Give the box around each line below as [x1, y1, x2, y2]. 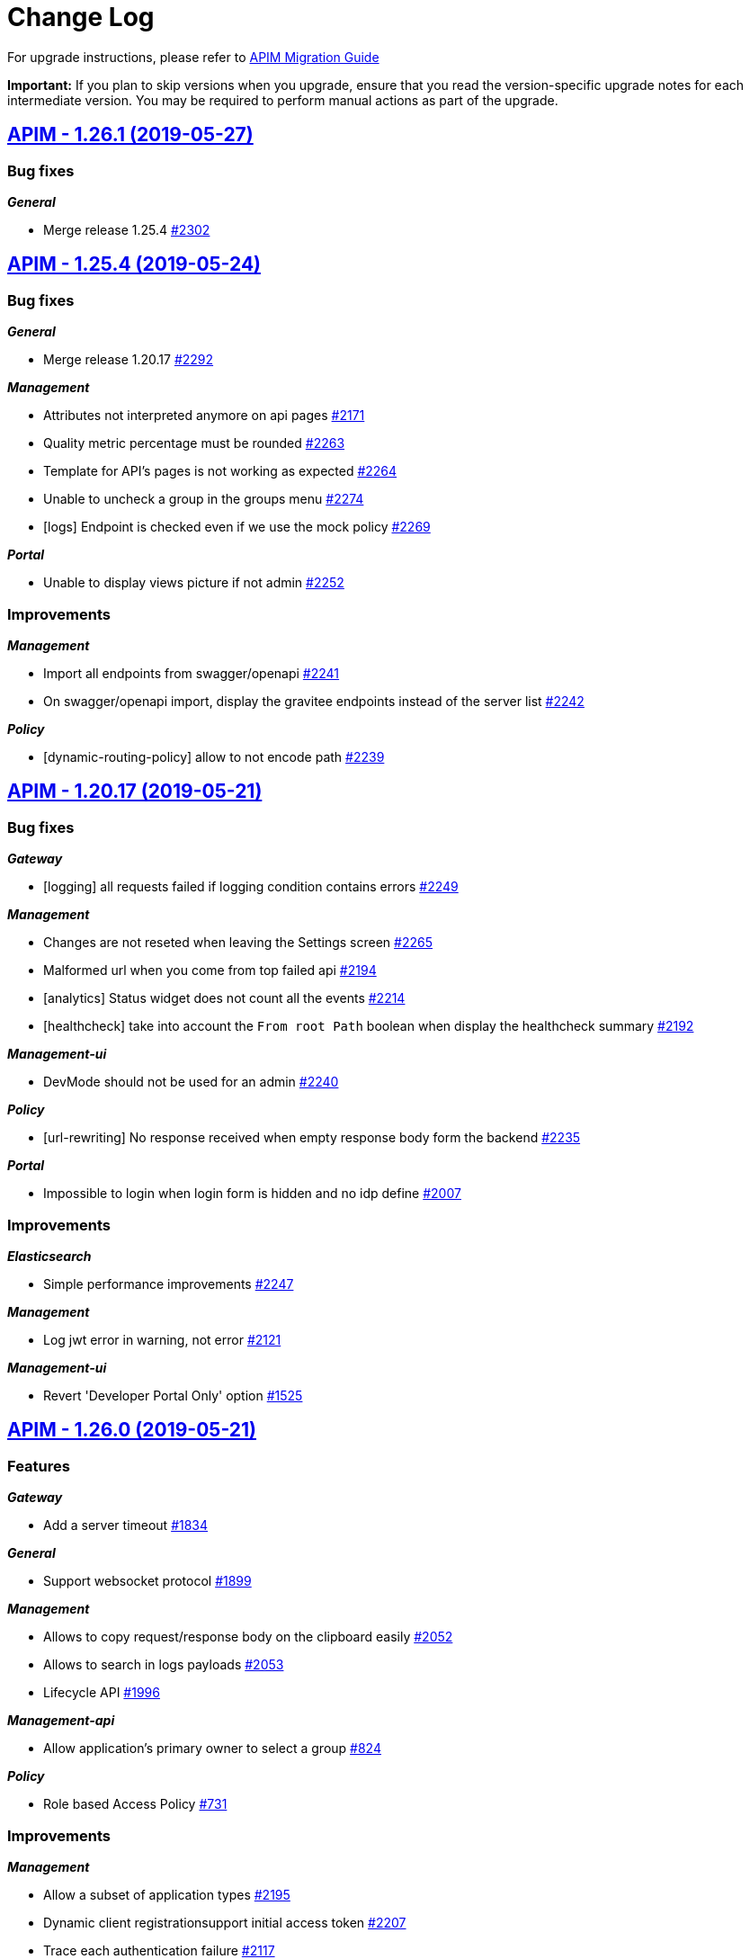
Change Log [7, 2, 155, 32]
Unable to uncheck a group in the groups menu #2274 [43, 491, 364, 507]
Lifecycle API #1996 [43, 1685, 160, 1701]
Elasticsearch [7, 1248, 92, 1264]
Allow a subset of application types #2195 [43, 1886, 290, 1902]
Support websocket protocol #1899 [43, 1573, 252, 1589]
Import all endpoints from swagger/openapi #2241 [43, 665, 340, 681]
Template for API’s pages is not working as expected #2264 [43, 463, 397, 479]
